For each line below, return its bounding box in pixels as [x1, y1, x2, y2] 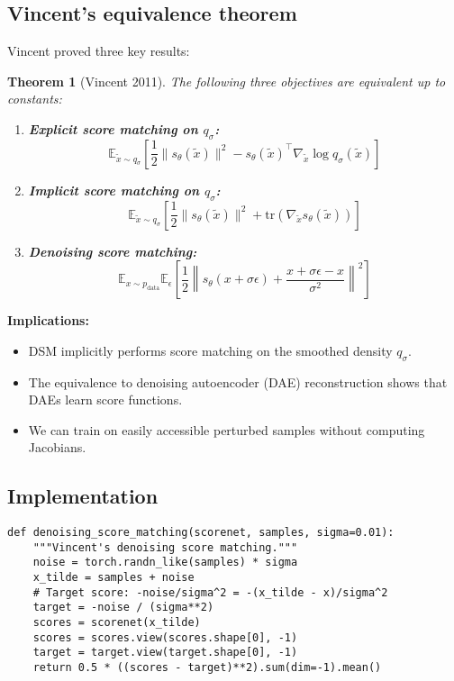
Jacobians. [28, 438, 86, 457]
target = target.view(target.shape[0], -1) [32, 646, 298, 659]
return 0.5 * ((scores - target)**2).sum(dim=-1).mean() [32, 661, 382, 675]
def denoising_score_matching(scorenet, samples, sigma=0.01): [7, 526, 395, 540]
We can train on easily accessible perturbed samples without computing [28, 420, 425, 439]
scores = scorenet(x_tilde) [32, 616, 201, 630]
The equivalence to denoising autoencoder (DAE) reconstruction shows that [28, 372, 448, 391]
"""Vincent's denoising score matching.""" [32, 540, 298, 554]
